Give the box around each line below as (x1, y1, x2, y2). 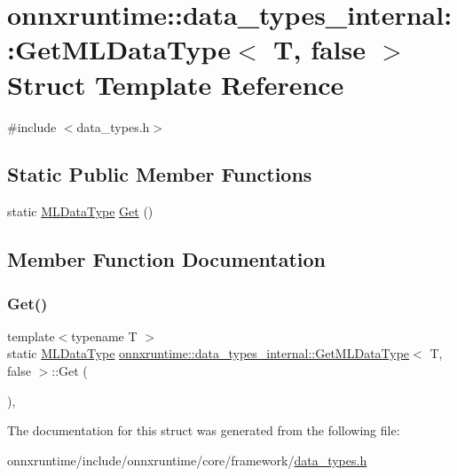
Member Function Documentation (7, 246, 327, 273)
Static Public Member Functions (7, 160, 312, 188)
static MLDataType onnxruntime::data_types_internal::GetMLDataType (7, 344, 410, 363)
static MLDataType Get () (7, 202, 154, 221)
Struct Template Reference (7, 66, 344, 102)
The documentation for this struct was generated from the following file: (7, 421, 400, 440)
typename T (71, 326, 138, 345)
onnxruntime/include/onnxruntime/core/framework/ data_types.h (7, 450, 367, 469)
